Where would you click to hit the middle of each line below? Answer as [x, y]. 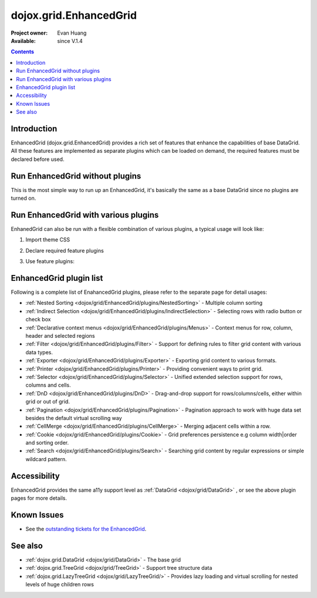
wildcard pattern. [46, 459]
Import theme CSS [48, 240]
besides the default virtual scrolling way [74, 418]
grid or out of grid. [48, 402]
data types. [39, 352]
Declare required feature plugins [65, 250]
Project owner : [29, 33]
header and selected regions [60, 335]
